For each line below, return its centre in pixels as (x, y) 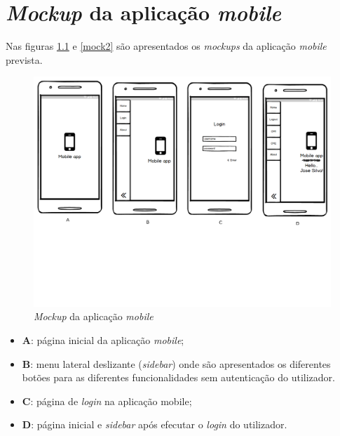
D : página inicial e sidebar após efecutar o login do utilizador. (155, 424)
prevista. (24, 59)
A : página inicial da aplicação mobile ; (103, 340)
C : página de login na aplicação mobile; (107, 401)
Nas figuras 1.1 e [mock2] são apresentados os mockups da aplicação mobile (166, 46)
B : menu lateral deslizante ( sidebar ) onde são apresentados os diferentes (176, 363)
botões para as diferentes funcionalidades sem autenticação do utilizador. (178, 377)
